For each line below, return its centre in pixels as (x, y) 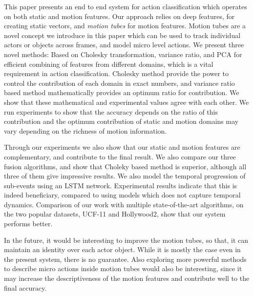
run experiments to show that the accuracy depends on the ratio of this (111, 111)
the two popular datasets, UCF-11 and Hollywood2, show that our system (115, 214)
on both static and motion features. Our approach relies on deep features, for (119, 16)
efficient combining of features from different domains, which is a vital (109, 64)
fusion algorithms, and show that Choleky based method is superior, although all (125, 166)
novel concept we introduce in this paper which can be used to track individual (122, 35)
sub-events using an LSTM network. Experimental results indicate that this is (121, 185)
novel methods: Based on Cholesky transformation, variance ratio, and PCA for (123, 54)
